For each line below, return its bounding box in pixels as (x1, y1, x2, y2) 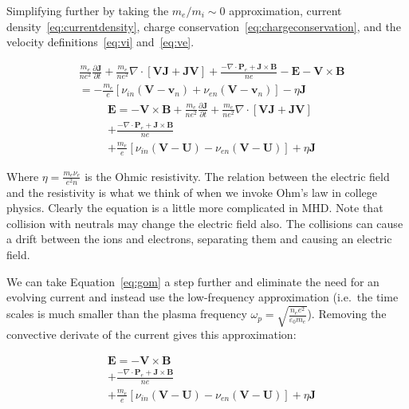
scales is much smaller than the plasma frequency (6, 305, 247, 322)
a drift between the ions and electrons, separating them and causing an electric (6, 230, 392, 247)
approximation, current (229, 2, 342, 18)
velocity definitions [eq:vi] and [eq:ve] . (6, 33, 195, 50)
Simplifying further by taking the (6, 2, 169, 18)
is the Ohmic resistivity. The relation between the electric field (85, 167, 390, 184)
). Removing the (307, 305, 387, 322)
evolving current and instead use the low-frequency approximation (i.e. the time (6, 289, 399, 305)
